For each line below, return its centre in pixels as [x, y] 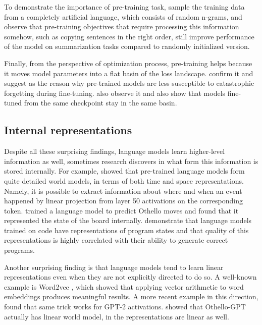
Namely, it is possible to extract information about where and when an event [123, 191]
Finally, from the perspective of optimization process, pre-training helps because [128, 63]
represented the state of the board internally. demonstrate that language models [128, 220]
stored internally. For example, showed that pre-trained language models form [124, 171]
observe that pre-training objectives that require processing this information [122, 26]
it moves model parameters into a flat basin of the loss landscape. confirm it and [129, 73]
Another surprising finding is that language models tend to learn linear [114, 267]
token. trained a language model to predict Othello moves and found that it [121, 210]
